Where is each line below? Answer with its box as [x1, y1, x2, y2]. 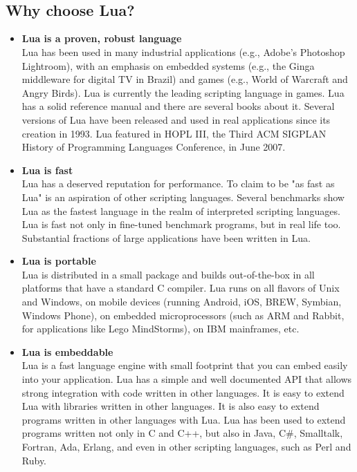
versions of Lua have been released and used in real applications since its [21, 112, 331, 126]
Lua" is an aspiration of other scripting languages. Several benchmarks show [21, 189, 345, 204]
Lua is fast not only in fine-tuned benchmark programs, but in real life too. [21, 217, 341, 232]
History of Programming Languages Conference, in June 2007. [21, 140, 286, 154]
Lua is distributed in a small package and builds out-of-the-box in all [21, 267, 315, 281]
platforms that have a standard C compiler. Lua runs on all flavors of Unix [21, 281, 340, 295]
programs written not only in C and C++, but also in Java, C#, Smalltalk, [21, 426, 343, 440]
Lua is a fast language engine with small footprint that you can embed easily [21, 358, 348, 372]
